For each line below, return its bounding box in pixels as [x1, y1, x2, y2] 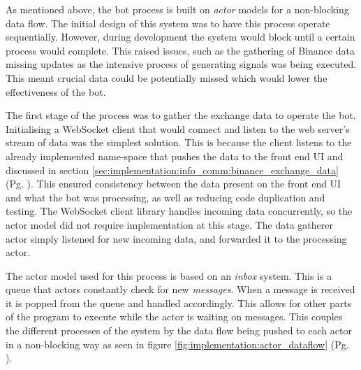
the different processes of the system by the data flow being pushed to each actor [6, 323, 352, 338]
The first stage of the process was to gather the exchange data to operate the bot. [6, 108, 356, 122]
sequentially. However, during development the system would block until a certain [6, 29, 355, 44]
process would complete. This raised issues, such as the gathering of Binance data [6, 43, 355, 57]
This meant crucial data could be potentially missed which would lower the [6, 70, 327, 85]
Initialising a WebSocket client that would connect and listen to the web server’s [6, 121, 350, 136]
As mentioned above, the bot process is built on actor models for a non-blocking [6, 2, 349, 16]
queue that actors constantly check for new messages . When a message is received [6, 282, 355, 297]
